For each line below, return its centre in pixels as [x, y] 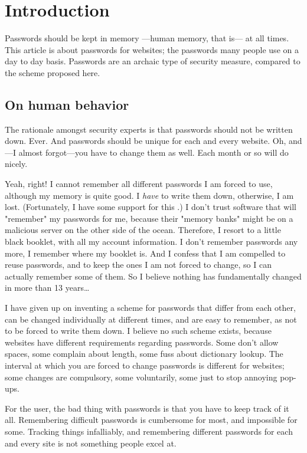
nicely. [16, 164]
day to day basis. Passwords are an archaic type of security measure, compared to [153, 61]
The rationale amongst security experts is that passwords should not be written [149, 129]
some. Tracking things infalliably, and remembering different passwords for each [149, 431]
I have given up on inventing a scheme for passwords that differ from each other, [150, 308]
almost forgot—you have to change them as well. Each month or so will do [153, 152]
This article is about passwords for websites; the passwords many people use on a [152, 49]
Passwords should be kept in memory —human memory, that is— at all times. [147, 38]
